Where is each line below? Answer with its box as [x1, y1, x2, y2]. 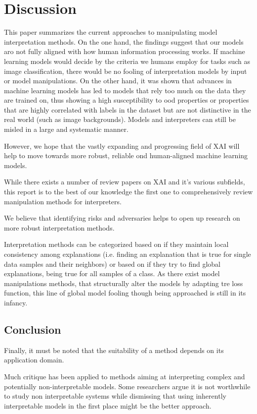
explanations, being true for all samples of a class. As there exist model [4, 268, 220, 279]
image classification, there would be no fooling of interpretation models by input [4, 65, 247, 76]
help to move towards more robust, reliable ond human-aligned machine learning [4, 150, 248, 161]
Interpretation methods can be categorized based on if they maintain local [4, 239, 229, 249]
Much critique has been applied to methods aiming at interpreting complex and [4, 371, 245, 381]
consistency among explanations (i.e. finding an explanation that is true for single [4, 249, 251, 259]
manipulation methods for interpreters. [4, 196, 122, 206]
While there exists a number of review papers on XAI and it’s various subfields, [4, 177, 245, 187]
